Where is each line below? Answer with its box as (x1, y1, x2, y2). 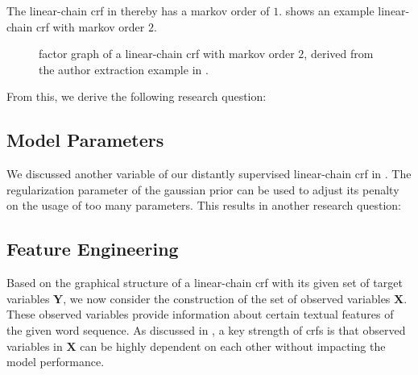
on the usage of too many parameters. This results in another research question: (6, 197, 401, 214)
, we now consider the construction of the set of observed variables (63, 290, 391, 306)
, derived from (304, 45, 374, 62)
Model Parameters (6, 127, 164, 152)
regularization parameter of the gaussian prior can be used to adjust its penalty (6, 181, 399, 198)
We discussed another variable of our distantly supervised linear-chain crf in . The (6, 165, 412, 182)
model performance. (6, 353, 105, 370)
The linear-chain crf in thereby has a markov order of (6, 2, 270, 19)
